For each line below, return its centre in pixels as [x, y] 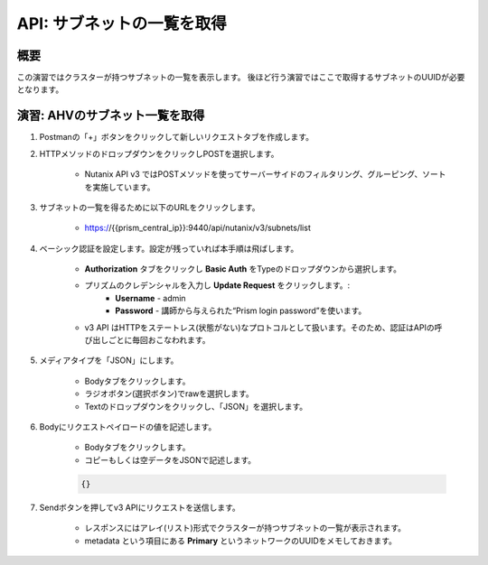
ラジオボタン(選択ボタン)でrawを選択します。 [169, 394]
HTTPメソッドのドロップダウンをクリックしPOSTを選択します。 [159, 153]
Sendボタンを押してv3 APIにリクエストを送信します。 [140, 507]
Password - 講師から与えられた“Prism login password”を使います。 [241, 310]
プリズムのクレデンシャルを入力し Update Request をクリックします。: [217, 285]
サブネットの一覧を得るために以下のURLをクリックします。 [150, 207]
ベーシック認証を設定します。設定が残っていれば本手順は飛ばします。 [169, 248]
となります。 [40, 89]
